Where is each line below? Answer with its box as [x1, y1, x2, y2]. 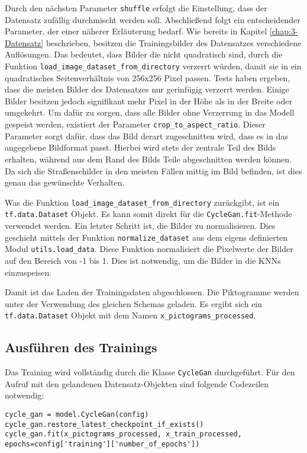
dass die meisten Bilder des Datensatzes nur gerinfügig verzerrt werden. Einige [5, 83, 289, 95]
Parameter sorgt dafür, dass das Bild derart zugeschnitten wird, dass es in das [5, 129, 288, 142]
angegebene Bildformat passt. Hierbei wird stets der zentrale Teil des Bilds [5, 141, 276, 154]
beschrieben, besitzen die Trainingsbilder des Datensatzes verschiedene [46, 36, 302, 49]
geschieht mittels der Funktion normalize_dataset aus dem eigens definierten [5, 231, 288, 243]
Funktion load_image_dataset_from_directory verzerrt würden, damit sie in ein [5, 60, 302, 72]
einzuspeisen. [5, 266, 52, 278]
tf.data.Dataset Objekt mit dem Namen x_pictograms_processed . [5, 309, 256, 321]
